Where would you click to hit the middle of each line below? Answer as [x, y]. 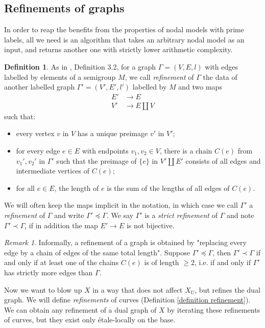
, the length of [77, 188]
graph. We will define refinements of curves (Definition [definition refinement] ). [127, 300]
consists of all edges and [223, 160]
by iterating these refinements [214, 309]
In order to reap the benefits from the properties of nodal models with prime [124, 29]
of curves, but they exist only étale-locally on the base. [90, 320]
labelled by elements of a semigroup [60, 76]
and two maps [200, 87]
